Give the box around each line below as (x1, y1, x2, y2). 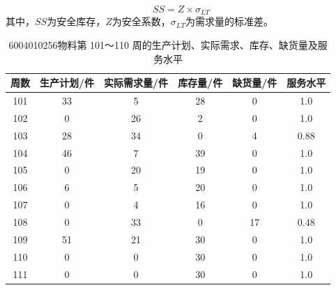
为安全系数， (112, 14, 171, 29)
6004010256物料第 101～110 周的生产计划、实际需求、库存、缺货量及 (8, 38, 318, 52)
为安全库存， (47, 14, 106, 29)
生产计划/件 (40, 75, 95, 90)
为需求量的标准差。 (185, 14, 273, 29)
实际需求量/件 (104, 75, 169, 90)
